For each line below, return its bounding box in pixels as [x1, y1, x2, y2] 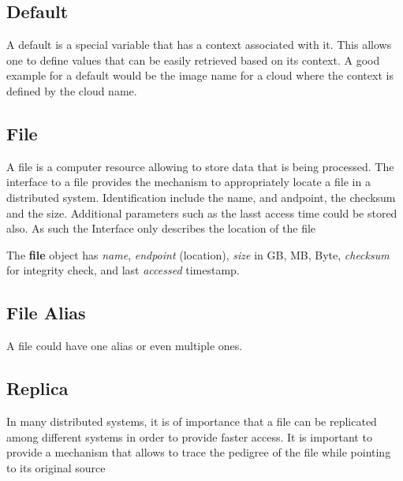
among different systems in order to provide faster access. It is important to [6, 428, 372, 445]
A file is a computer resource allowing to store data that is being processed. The [6, 158, 394, 174]
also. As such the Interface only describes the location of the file [6, 220, 316, 237]
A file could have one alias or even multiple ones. [6, 337, 243, 354]
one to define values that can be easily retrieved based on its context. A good [6, 51, 380, 68]
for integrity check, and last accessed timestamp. [6, 262, 240, 278]
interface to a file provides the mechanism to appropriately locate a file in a [6, 173, 371, 190]
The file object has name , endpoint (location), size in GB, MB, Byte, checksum [6, 246, 390, 263]
